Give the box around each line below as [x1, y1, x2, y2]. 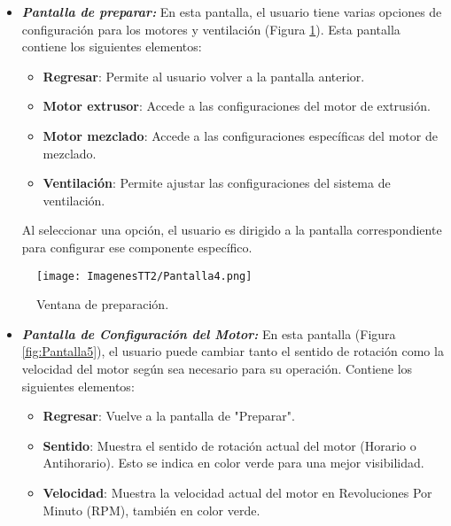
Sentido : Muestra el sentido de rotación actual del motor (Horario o [43, 436, 416, 454]
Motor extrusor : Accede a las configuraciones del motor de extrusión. [43, 97, 431, 115]
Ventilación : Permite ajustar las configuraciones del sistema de [43, 174, 391, 192]
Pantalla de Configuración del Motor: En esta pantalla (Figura [21, 324, 396, 343]
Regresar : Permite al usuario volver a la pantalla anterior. [43, 66, 365, 85]
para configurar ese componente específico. [21, 237, 253, 256]
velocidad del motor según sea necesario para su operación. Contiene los [21, 359, 413, 377]
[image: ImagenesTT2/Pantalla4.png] [36, 269, 253, 282]
